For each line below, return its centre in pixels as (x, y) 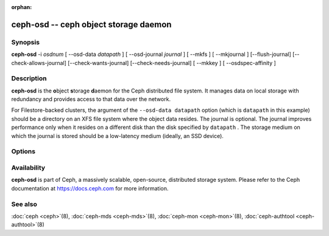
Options (23, 151)
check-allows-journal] (39, 63)
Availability (28, 167)
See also (24, 204)
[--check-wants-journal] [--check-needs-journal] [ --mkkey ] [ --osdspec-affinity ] (172, 63)
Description (29, 78)
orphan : (22, 7)
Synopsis (25, 42)
